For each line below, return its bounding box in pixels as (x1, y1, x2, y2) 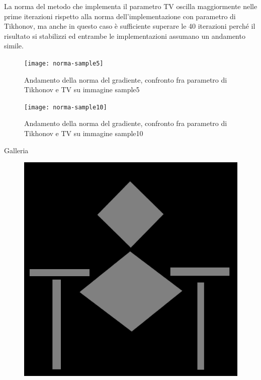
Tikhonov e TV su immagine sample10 (24, 128, 143, 139)
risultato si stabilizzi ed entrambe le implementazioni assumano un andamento (4, 30, 245, 41)
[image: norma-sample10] (24, 103, 107, 111)
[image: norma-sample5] (24, 59, 104, 67)
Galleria (4, 145, 29, 155)
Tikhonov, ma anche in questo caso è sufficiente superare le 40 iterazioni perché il (4, 21, 255, 31)
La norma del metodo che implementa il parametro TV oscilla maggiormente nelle (4, 1, 257, 11)
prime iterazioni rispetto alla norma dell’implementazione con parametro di (4, 11, 236, 21)
